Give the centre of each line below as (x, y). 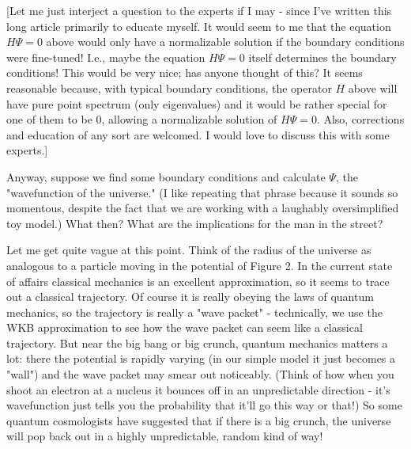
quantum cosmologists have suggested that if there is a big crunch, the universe (199, 420)
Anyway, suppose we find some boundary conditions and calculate (166, 176)
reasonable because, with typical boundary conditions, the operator (169, 88)
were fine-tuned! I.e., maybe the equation (106, 57)
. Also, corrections (360, 119)
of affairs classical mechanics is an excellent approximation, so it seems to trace (198, 281)
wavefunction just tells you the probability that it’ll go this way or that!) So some (204, 405)
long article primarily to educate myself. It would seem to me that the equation (199, 26)
